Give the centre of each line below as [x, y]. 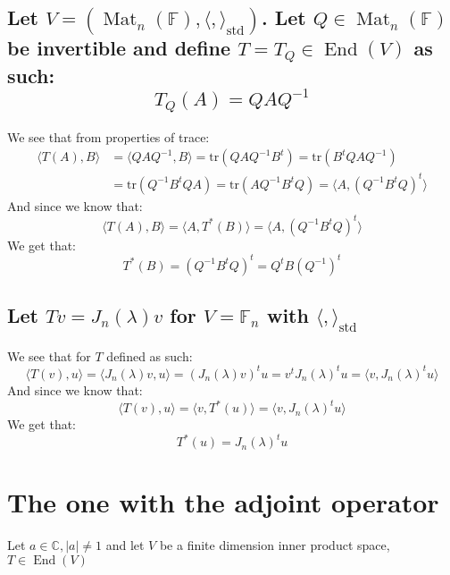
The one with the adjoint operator [223, 502]
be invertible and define [119, 47]
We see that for [49, 355]
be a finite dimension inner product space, [275, 545]
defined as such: [150, 355]
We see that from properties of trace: [108, 136]
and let [125, 545]
